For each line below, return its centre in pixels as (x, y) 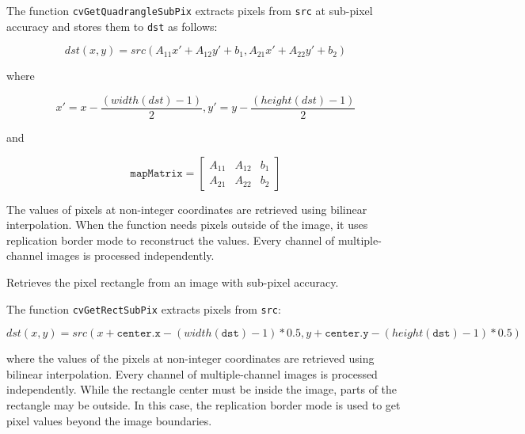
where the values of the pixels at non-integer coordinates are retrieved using (190, 358)
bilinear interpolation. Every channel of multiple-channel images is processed (192, 373)
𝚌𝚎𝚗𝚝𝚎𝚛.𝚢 (347, 334)
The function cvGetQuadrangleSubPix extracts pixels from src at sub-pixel (190, 10)
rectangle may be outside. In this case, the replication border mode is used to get (204, 404)
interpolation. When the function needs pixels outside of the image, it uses (187, 225)
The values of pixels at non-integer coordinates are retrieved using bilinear (187, 209)
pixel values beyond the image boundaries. (109, 420)
